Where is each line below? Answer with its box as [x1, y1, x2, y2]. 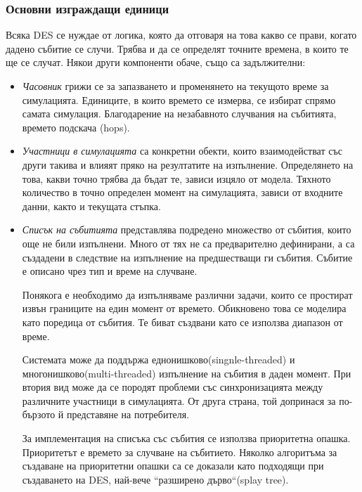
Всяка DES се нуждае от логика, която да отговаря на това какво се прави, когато [6, 27, 357, 42]
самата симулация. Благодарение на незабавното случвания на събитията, [22, 106, 337, 121]
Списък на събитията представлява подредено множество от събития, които [22, 222, 351, 237]
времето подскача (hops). [22, 119, 130, 134]
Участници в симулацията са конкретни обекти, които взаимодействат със [22, 143, 342, 158]
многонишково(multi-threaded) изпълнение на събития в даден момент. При [22, 365, 351, 380]
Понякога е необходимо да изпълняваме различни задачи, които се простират [22, 287, 353, 302]
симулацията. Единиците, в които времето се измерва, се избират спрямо [22, 92, 336, 107]
